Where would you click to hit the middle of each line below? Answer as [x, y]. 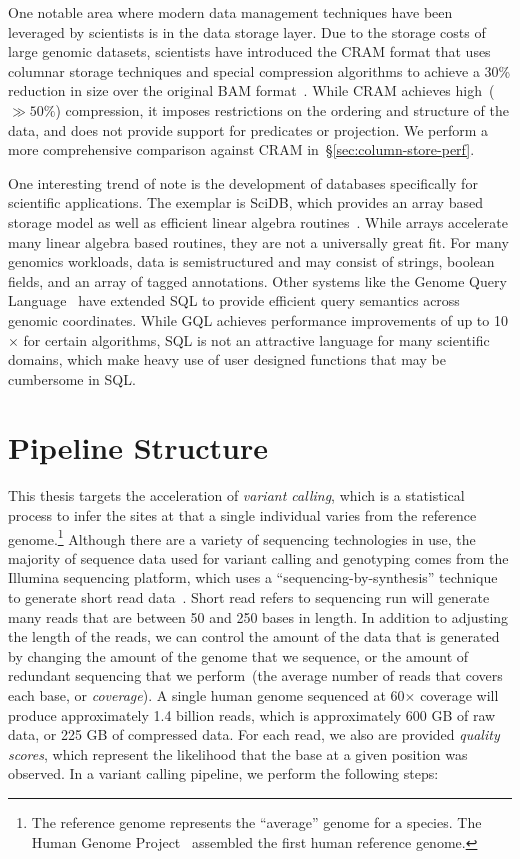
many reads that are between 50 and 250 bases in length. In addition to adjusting [258, 616]
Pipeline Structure [138, 447]
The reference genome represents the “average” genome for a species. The [256, 821]
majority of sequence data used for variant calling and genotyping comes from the [258, 557]
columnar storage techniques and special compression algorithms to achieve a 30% [259, 70]
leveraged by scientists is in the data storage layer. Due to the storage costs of [247, 31]
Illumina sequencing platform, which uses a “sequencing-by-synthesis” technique [253, 577]
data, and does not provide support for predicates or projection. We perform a [248, 129]
